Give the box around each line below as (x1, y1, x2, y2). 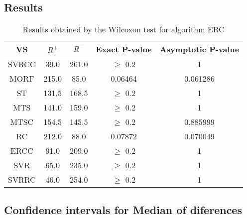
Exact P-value (96, 43, 152, 55)
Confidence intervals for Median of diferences (4, 202, 242, 217)
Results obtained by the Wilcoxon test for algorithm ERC (22, 23, 225, 35)
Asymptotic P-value (159, 43, 240, 55)
